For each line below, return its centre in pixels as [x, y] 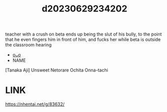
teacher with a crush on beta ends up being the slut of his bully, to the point [83, 34]
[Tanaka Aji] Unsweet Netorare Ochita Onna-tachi [57, 70]
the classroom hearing [28, 45]
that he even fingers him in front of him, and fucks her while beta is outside [83, 39]
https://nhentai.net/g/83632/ [35, 104]
